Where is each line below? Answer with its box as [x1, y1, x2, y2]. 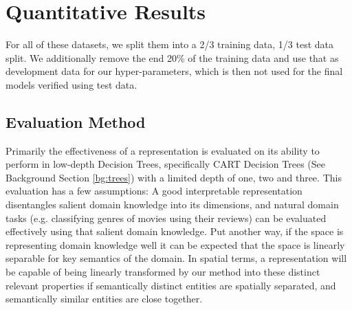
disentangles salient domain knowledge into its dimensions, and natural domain [5, 197, 339, 212]
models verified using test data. [5, 77, 137, 91]
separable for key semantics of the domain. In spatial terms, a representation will [5, 251, 347, 265]
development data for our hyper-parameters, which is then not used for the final [5, 64, 343, 78]
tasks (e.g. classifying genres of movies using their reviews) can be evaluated [5, 210, 327, 225]
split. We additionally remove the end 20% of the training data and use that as [5, 50, 339, 65]
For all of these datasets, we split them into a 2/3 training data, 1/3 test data [5, 37, 334, 52]
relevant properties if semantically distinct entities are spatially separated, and [5, 278, 336, 292]
